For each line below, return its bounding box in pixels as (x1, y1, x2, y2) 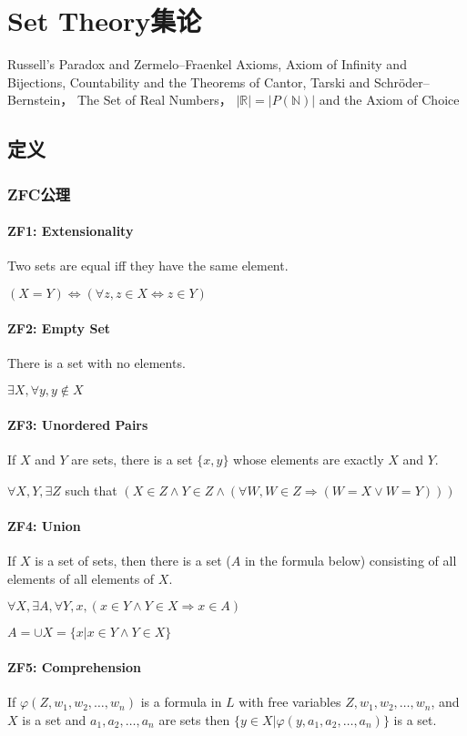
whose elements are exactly (233, 450, 384, 469)
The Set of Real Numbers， (76, 90, 232, 109)
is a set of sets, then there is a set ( (35, 551, 231, 570)
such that (65, 480, 117, 499)
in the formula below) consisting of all (244, 551, 457, 570)
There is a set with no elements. (7, 353, 186, 372)
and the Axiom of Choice (319, 90, 460, 109)
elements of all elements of (7, 568, 155, 588)
